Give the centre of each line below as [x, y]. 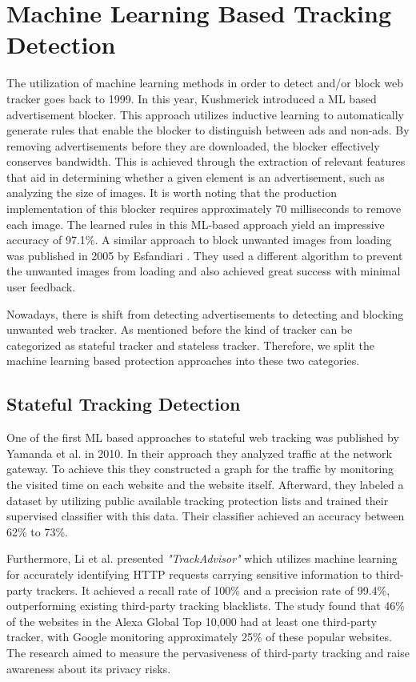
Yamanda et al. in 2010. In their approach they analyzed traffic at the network [199, 453]
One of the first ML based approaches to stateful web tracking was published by [203, 437]
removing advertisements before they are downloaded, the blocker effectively [193, 145]
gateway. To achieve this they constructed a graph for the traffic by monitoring [200, 469]
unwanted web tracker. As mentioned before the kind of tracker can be [180, 329]
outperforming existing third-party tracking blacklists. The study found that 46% [206, 606]
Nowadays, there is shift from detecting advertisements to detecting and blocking [205, 313]
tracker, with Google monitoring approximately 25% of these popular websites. [199, 637]
